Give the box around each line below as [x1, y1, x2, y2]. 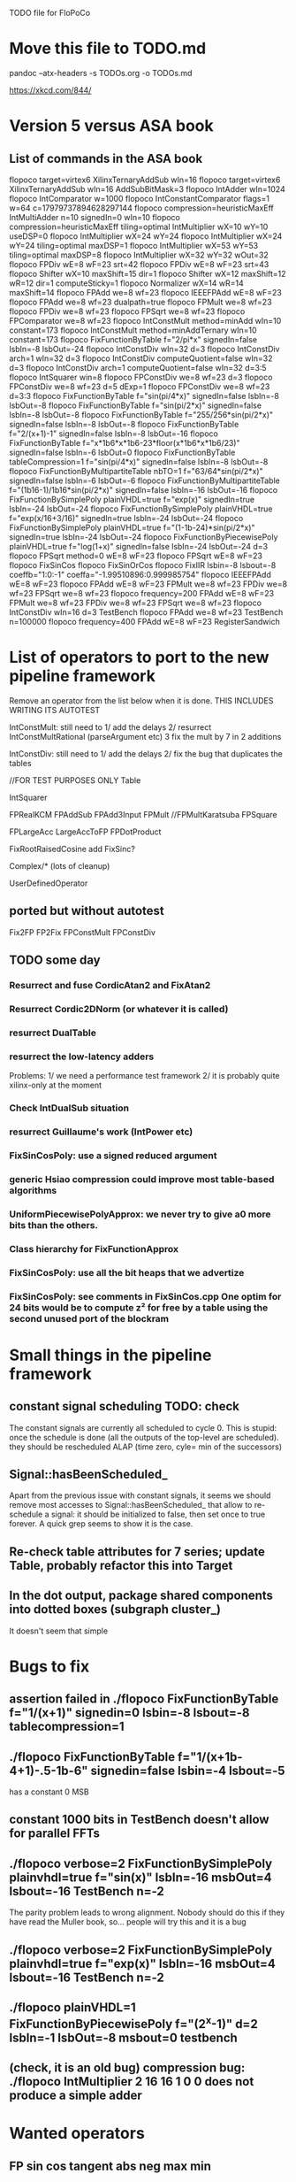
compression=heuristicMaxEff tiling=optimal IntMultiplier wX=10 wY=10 [9, 221, 269, 232]
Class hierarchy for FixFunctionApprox [9, 1242, 179, 1255]
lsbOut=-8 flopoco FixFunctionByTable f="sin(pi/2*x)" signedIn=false [9, 400, 262, 411]
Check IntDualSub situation [9, 1102, 130, 1114]
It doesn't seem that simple [9, 1625, 109, 1636]
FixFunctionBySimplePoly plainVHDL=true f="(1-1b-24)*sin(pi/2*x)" [9, 522, 255, 533]
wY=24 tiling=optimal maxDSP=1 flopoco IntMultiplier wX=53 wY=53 [9, 240, 259, 250]
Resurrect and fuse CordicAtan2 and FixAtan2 [9, 980, 211, 991]
